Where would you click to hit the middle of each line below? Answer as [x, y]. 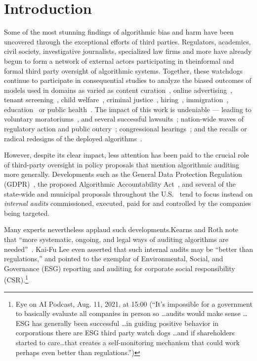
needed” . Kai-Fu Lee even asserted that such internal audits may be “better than [129, 249]
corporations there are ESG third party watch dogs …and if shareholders [125, 333]
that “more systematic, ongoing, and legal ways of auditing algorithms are [116, 239]
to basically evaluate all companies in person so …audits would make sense [128, 313]
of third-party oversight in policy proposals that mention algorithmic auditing [122, 164]
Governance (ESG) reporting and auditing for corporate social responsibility [120, 268]
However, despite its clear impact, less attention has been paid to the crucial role [127, 155]
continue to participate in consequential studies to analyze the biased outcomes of [128, 80]
